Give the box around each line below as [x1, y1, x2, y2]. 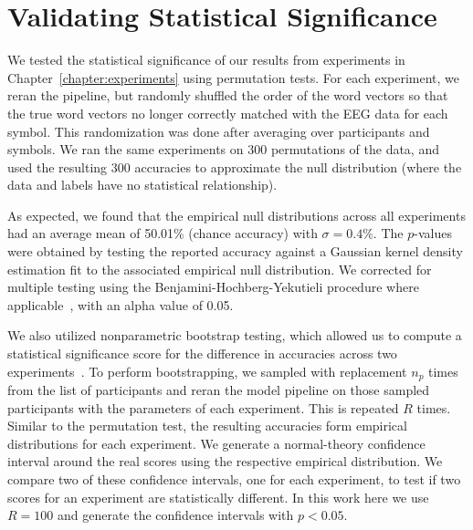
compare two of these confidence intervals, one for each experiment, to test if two [7, 470, 461, 489]
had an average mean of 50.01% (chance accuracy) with [7, 223, 318, 243]
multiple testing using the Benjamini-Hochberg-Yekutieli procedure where [7, 277, 419, 296]
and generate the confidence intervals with [57, 505, 294, 525]
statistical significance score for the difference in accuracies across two [7, 344, 397, 363]
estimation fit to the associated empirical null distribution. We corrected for [7, 259, 432, 278]
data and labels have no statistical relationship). [7, 175, 278, 194]
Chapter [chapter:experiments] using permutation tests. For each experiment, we [7, 68, 460, 87]
